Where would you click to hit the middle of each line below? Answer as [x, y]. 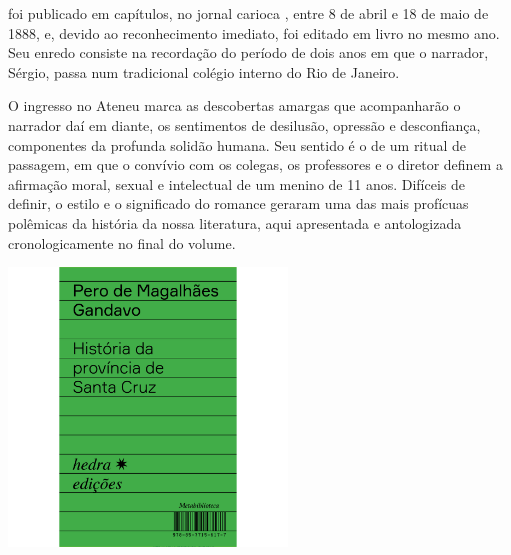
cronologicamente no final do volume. [122, 242]
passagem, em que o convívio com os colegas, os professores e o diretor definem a [255, 164]
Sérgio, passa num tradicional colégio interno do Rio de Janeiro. [204, 71]
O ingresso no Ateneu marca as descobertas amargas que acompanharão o [234, 105]
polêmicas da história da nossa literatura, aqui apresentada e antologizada [235, 222]
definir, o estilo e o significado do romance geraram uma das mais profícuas [238, 203]
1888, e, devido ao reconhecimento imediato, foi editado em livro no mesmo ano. [254, 32]
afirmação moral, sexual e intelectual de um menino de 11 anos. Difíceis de [237, 183]
